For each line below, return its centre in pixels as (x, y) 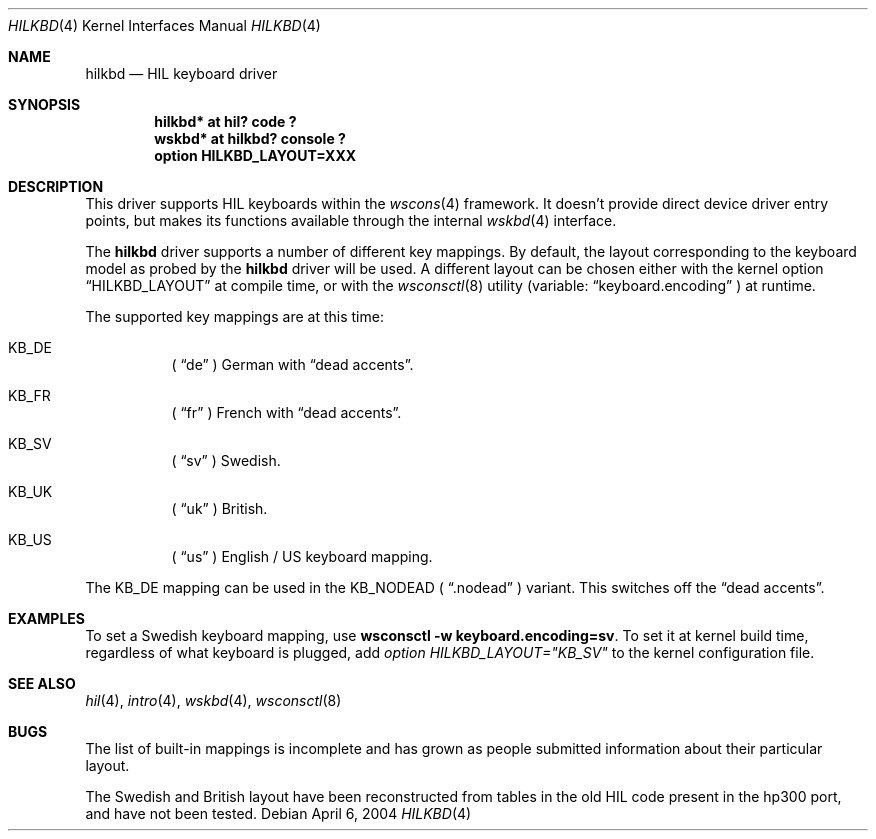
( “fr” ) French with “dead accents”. (286, 412)
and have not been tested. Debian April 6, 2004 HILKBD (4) (278, 813)
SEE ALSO (42, 683)
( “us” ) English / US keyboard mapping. (302, 556)
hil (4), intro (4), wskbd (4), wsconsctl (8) (213, 700)
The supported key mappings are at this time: (234, 316)
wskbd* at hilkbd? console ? (250, 138)
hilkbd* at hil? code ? (225, 121)
